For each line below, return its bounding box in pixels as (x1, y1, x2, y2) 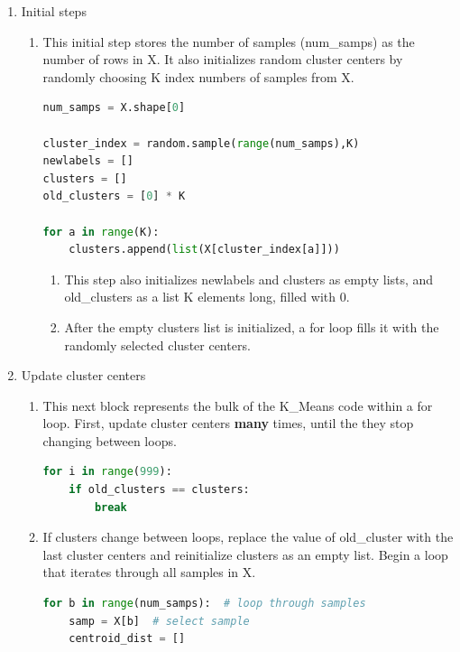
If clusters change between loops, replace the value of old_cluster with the (42, 527, 454, 546)
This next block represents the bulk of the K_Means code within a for (42, 396, 433, 414)
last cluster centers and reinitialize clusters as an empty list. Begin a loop (42, 545, 448, 564)
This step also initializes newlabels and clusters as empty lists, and (64, 269, 434, 288)
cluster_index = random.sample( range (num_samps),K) (42, 136, 360, 150)
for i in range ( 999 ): (42, 465, 172, 479)
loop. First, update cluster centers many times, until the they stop (42, 414, 414, 433)
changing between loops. (42, 431, 177, 450)
